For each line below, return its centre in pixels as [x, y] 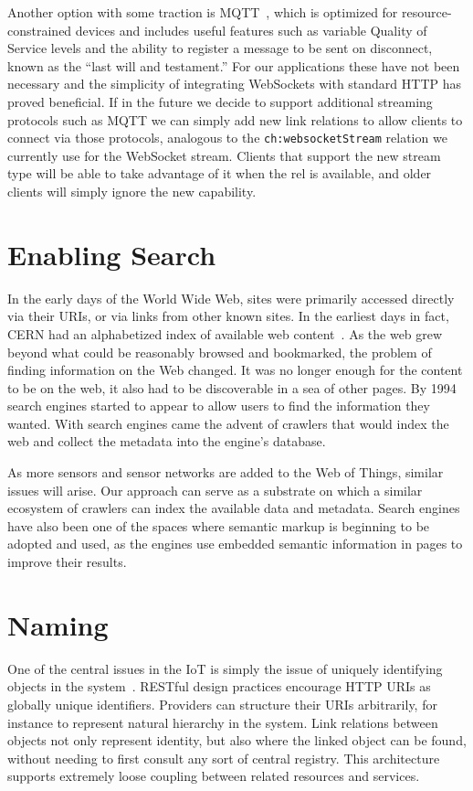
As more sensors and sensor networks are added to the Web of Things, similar [226, 472]
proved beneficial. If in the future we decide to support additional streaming [220, 101]
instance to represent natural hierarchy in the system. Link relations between [223, 722]
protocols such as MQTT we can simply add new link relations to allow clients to [235, 119]
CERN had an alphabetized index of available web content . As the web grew [225, 333]
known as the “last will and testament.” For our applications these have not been [234, 65]
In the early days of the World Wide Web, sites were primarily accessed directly [231, 298]
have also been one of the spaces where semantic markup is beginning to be [219, 525]
